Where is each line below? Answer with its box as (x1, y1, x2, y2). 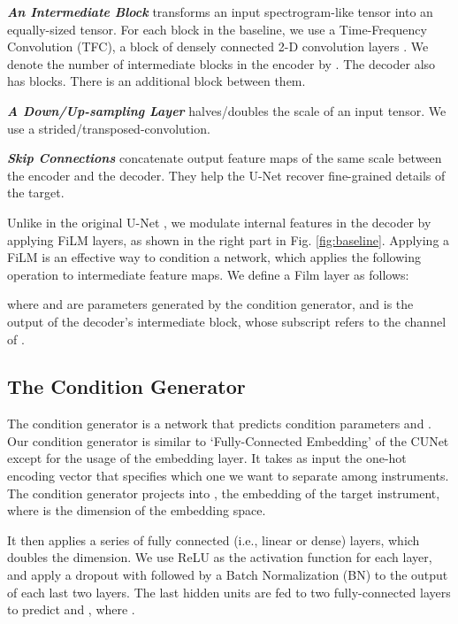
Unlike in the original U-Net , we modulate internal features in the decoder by (7, 212, 431, 231)
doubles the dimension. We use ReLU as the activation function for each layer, (7, 548, 432, 566)
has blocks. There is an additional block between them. (7, 72, 306, 90)
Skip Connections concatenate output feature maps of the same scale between (7, 149, 442, 167)
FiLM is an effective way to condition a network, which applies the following (7, 248, 422, 266)
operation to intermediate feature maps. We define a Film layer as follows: (7, 265, 409, 283)
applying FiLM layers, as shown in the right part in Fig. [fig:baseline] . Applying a (7, 230, 450, 249)
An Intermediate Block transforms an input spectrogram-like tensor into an (7, 3, 433, 20)
